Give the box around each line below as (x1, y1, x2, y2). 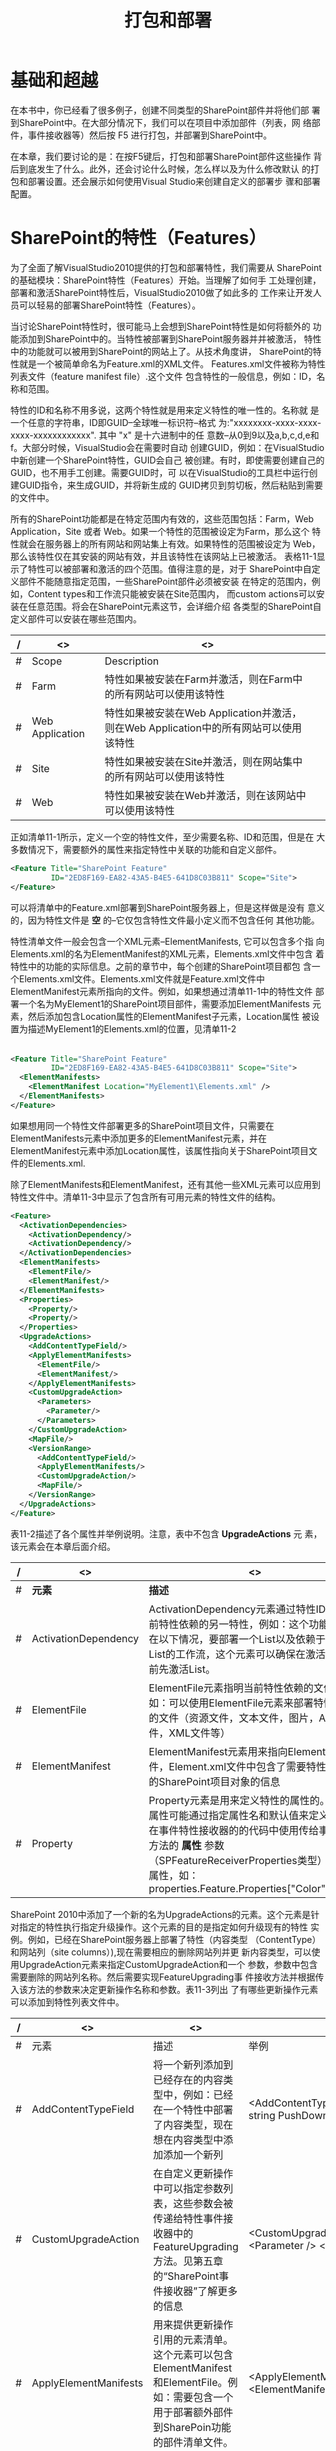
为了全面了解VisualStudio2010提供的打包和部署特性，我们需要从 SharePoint (10, 261, 322, 273)
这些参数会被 (173, 2196, 234, 2210)
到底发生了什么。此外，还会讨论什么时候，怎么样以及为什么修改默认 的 (18, 162, 311, 175)
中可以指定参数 (153, 2181, 224, 2195)
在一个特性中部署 (153, 2102, 234, 2116)
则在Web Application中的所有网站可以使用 (104, 721, 302, 735)
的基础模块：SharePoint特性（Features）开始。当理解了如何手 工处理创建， (10, 274, 322, 286)
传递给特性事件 (153, 2211, 224, 2225)
